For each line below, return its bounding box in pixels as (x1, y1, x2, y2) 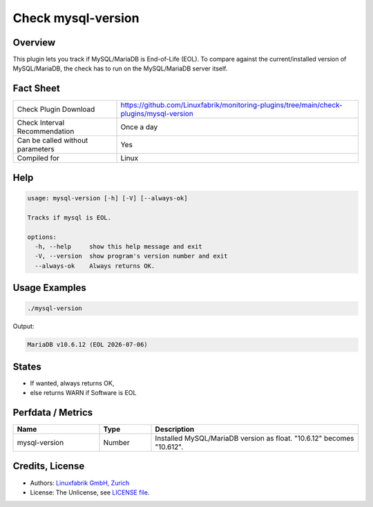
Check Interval (17, 118, 65, 128)
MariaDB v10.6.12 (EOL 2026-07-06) (27, 341, 148, 349)
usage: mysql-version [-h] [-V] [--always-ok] (27, 194, 188, 202)
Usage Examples (12, 282, 86, 294)
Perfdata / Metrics (12, 406, 93, 418)
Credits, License (12, 460, 85, 472)
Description (155, 425, 195, 434)
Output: (12, 322, 35, 331)
